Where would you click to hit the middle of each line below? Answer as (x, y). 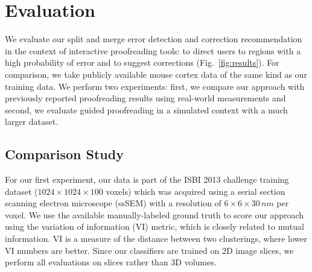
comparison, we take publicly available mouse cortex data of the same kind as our (156, 74)
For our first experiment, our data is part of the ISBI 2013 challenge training (147, 179)
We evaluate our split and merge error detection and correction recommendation (154, 39)
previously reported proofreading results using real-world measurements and (145, 98)
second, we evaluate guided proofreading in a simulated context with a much (146, 109)
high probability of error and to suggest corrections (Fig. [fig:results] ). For (142, 62)
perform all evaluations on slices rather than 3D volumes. (111, 262)
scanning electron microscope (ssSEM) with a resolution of (113, 203)
